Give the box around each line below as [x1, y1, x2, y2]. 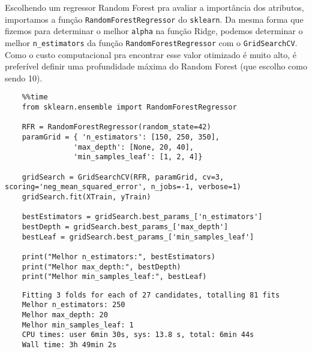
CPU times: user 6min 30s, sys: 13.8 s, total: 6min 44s [22, 330, 254, 339]
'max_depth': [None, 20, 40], [73, 142, 194, 151]
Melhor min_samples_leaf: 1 [22, 320, 134, 329]
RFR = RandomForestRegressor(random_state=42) [22, 123, 211, 132]
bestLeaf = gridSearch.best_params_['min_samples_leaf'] [22, 232, 254, 241]
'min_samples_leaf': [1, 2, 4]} [73, 153, 203, 162]
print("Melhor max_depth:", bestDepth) [22, 262, 181, 271]
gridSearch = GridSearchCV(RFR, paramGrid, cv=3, [22, 172, 224, 181]
